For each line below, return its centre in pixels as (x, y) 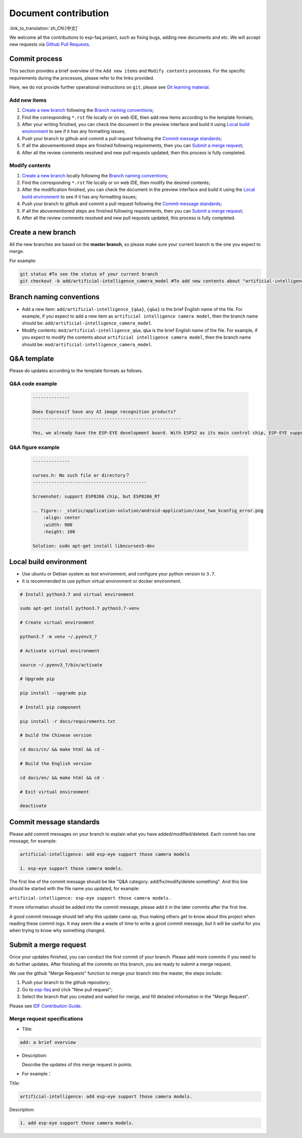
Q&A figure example (34, 448)
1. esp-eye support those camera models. (72, 868)
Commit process (36, 59)
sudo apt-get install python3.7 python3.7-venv (80, 608)
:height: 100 (59, 531)
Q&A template (32, 359)
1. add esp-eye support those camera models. (77, 1123)
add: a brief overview (48, 1042)
